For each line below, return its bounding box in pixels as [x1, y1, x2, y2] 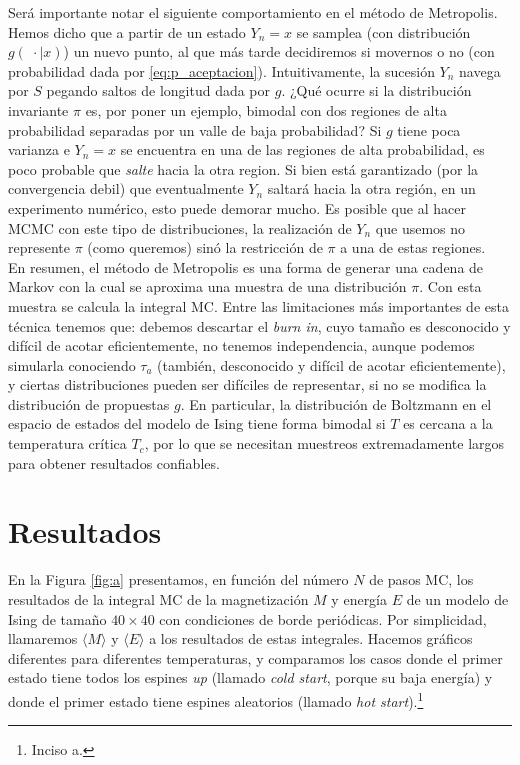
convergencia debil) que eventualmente [8, 178, 244, 199]
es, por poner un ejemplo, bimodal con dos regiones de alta [85, 99, 447, 120]
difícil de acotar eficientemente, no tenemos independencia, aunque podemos [8, 335, 475, 356]
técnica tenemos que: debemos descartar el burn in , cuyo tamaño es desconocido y [8, 315, 511, 336]
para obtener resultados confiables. [8, 452, 220, 473]
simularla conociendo [8, 354, 136, 375]
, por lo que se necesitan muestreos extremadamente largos [144, 433, 505, 454]
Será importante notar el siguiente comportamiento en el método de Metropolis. [8, 2, 498, 22]
